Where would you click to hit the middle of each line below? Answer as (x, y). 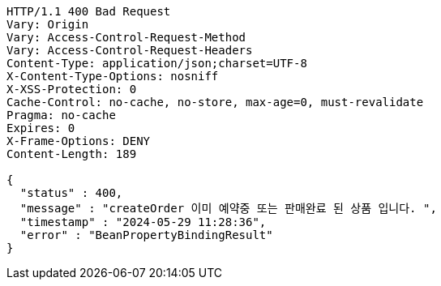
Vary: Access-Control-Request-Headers (130, 50)
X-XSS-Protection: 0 (72, 89)
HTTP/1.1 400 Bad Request (89, 11)
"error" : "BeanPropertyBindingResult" (146, 235)
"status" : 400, (71, 193)
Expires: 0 (41, 128)
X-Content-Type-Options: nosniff (113, 76)
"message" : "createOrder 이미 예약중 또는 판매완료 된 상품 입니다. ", (228, 208)
